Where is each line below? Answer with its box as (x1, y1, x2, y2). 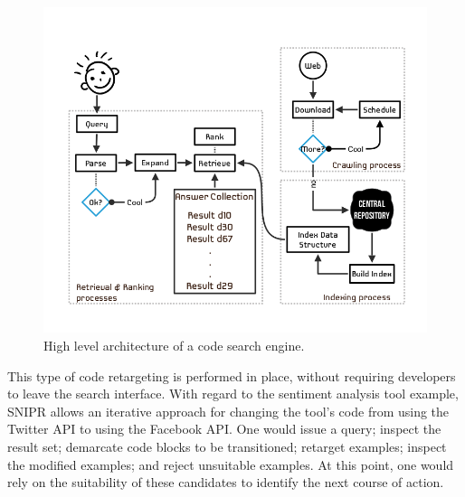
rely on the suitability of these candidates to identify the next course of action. (7, 473, 444, 492)
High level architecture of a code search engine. (43, 336, 305, 355)
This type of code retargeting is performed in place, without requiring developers (7, 366, 456, 385)
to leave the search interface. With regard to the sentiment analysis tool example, (7, 384, 459, 403)
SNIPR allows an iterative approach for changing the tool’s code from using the (7, 401, 450, 420)
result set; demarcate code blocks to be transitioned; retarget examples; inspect (7, 437, 447, 456)
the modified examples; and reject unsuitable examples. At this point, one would (7, 455, 454, 474)
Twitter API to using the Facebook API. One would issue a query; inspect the (7, 419, 441, 438)
